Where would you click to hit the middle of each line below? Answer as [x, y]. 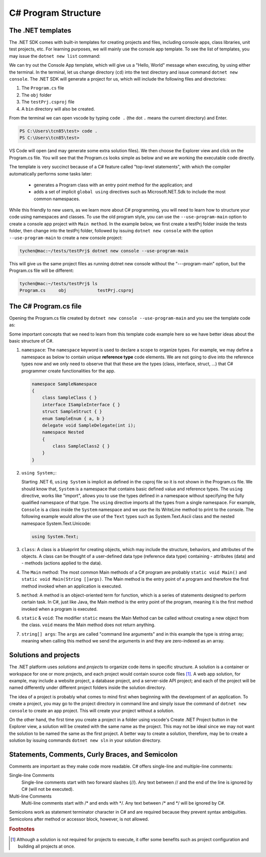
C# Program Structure [55, 13]
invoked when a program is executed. [60, 609]
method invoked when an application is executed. [72, 586]
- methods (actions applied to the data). [62, 563]
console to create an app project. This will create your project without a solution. [92, 710]
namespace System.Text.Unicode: [56, 523]
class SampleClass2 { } [81, 446]
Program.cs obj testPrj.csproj [77, 291]
